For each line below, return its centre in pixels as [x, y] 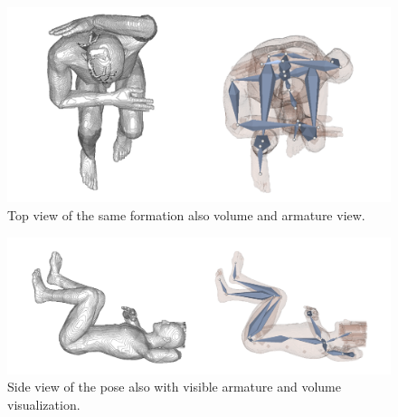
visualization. [44, 404]
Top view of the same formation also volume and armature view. [186, 214]
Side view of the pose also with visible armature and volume [174, 387]
